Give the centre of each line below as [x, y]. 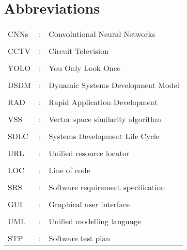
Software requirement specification [107, 187]
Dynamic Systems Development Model [114, 85]
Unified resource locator [89, 153]
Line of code [70, 170]
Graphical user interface [89, 204]
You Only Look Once [85, 68]
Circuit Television [79, 51]
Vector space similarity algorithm [105, 119]
